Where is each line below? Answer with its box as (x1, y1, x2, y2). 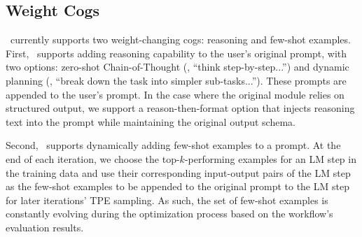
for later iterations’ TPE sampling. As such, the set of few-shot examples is (6, 192, 328, 207)
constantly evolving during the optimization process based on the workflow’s (6, 206, 333, 221)
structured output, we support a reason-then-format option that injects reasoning (6, 101, 355, 115)
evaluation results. (6, 220, 84, 234)
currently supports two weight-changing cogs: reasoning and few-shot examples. (10, 32, 351, 47)
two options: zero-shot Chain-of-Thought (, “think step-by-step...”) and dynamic (6, 59, 349, 74)
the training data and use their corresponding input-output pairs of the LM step (6, 165, 351, 180)
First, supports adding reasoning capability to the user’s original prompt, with (6, 45, 347, 60)
